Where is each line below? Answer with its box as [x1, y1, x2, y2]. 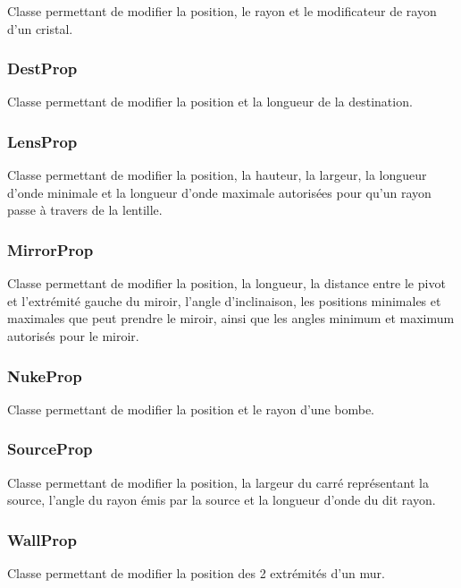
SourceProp [7, 438, 93, 460]
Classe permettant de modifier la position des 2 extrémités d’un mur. [7, 564, 385, 583]
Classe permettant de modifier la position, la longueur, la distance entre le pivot [7, 274, 446, 293]
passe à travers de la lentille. [7, 200, 163, 219]
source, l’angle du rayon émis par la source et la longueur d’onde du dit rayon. [7, 490, 436, 509]
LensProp [7, 130, 78, 152]
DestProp [7, 57, 78, 80]
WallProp [7, 528, 77, 550]
